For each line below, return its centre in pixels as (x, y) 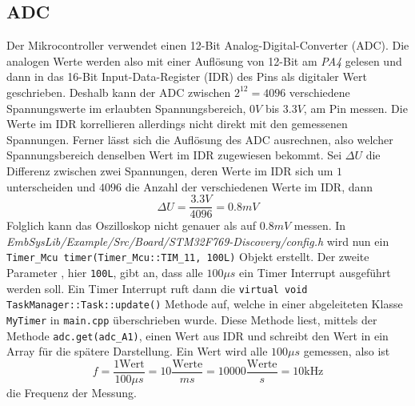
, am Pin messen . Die (355, 108)
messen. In (320, 225)
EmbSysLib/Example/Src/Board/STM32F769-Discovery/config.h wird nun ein (198, 241)
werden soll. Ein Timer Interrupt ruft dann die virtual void (157, 288)
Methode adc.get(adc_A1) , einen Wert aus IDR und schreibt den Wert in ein (198, 335)
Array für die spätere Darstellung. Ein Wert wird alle (137, 351)
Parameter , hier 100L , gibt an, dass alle (105, 273)
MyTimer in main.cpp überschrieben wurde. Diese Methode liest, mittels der (192, 320)
